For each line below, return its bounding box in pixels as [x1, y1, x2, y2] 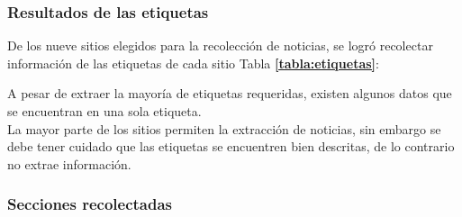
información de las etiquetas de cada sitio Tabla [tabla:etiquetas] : [7, 53, 379, 72]
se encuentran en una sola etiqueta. [7, 102, 202, 120]
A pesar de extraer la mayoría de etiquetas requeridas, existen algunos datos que [7, 84, 452, 103]
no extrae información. [7, 154, 131, 173]
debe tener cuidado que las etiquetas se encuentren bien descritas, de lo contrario [7, 137, 455, 156]
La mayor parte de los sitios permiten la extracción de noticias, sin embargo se [7, 119, 441, 138]
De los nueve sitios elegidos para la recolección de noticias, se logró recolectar [7, 36, 433, 55]
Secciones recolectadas [7, 193, 173, 215]
